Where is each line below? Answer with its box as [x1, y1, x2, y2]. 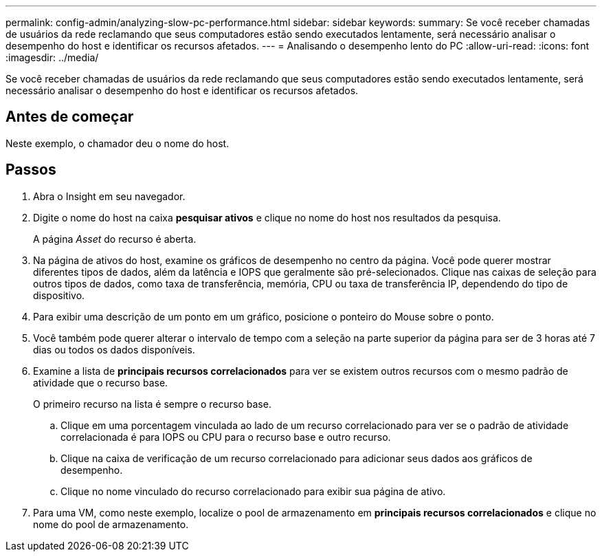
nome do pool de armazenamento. [33, 518, 189, 530]
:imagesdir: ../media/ [5, 52, 99, 63]
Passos [5, 161, 56, 179]
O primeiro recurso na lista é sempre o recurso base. [33, 397, 271, 410]
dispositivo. [33, 289, 85, 301]
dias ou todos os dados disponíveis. [33, 343, 195, 356]
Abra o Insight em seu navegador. [33, 190, 186, 202]
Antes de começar [5, 108, 134, 126]
